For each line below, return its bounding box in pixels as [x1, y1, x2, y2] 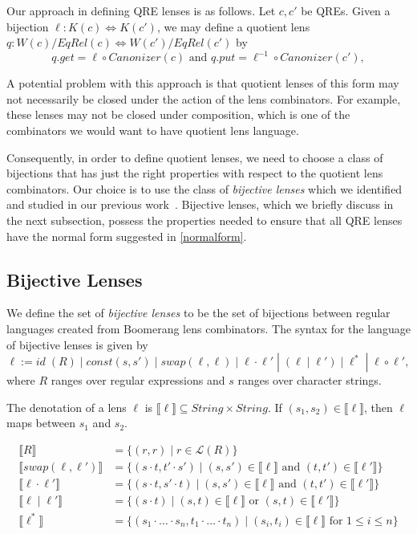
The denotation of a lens [6, 398, 127, 415]
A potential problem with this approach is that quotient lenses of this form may [6, 75, 399, 92]
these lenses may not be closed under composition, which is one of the [6, 106, 350, 123]
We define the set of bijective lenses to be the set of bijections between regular [6, 304, 391, 321]
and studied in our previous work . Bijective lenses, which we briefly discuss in [6, 196, 394, 213]
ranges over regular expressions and [51, 372, 225, 389]
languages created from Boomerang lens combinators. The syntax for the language [6, 320, 411, 337]
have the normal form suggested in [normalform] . [6, 227, 247, 244]
